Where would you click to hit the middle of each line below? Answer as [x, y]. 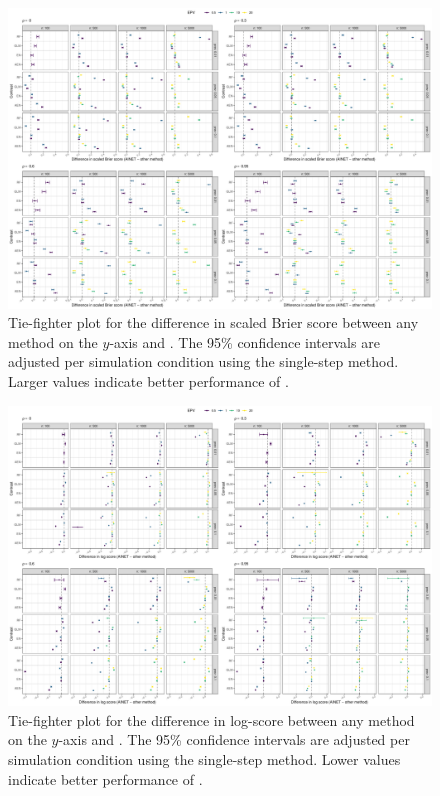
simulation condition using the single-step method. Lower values [204, 758]
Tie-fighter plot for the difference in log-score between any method [211, 719]
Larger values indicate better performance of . [148, 380]
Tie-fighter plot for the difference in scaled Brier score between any [213, 322]
